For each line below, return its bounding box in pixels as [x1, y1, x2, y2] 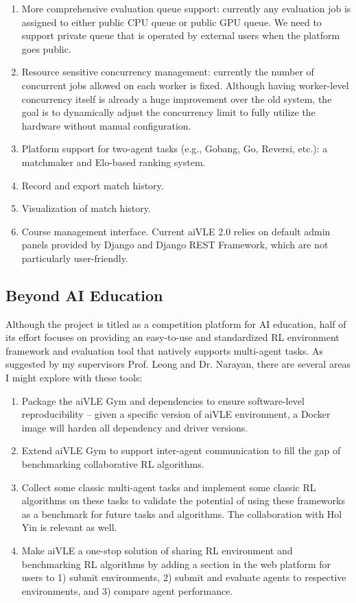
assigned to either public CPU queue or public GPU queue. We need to [21, 14, 322, 29]
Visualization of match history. [21, 201, 151, 215]
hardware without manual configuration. [21, 118, 191, 132]
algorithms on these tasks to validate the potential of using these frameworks [21, 493, 345, 508]
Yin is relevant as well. [21, 520, 117, 534]
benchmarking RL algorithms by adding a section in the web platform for [21, 556, 331, 571]
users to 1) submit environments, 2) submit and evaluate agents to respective [21, 570, 346, 584]
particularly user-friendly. [21, 250, 128, 265]
